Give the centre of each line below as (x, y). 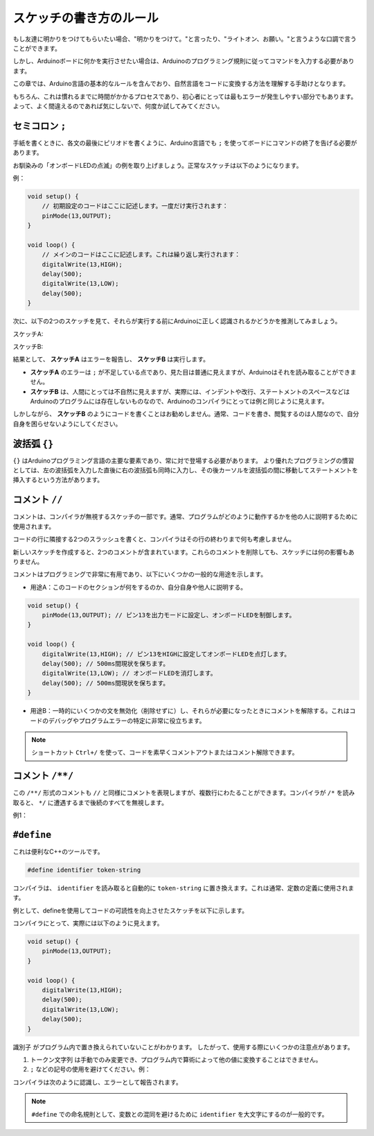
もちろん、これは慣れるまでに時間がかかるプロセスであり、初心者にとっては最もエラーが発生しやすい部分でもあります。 (185, 96)
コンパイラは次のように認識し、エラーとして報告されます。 (98, 1082)
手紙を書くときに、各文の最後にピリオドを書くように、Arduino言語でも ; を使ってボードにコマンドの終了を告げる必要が (185, 143)
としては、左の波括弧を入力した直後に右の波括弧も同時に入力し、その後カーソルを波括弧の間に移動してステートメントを (185, 470)
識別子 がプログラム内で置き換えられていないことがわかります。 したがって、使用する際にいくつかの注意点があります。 (183, 1047)
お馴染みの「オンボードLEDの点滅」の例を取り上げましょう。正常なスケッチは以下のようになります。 (158, 165)
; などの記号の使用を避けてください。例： (90, 1069)
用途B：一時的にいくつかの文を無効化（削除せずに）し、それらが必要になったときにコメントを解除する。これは (190, 711)
